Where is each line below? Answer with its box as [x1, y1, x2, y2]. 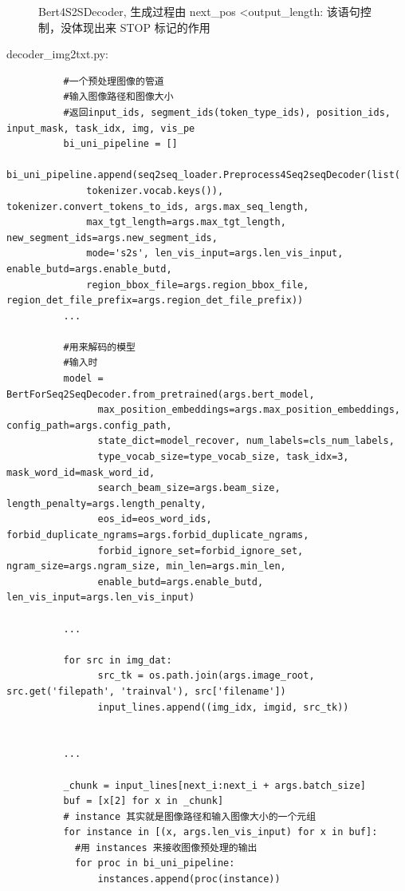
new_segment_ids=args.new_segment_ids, [6, 232, 218, 244]
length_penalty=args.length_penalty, [6, 497, 206, 509]
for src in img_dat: [63, 654, 172, 666]
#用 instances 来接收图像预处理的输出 [74, 841, 258, 853]
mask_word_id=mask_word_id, [6, 466, 155, 478]
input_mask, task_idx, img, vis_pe [6, 122, 195, 134]
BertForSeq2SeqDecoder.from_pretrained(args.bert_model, [6, 388, 315, 400]
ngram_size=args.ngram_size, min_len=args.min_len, [6, 560, 286, 572]
